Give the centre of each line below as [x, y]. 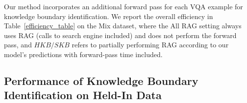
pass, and [18, 45]
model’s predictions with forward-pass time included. [83, 54]
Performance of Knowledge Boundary [101, 80]
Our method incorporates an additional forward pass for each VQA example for [123, 6]
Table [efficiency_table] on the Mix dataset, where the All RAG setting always [123, 26]
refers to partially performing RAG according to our [150, 45]
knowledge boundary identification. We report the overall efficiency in [109, 16]
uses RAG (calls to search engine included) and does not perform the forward [120, 35]
